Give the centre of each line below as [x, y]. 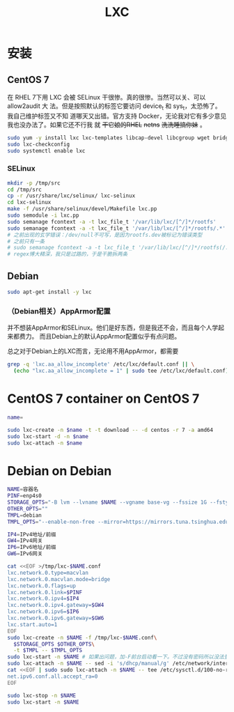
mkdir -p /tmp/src [34, 183]
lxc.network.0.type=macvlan [48, 573]
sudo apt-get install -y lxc [49, 292]
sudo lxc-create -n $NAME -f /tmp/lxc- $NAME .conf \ [82, 637]
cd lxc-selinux [29, 203]
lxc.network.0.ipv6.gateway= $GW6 [56, 618]
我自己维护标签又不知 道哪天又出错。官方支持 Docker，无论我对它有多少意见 [117, 116]
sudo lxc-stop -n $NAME [42, 695]
